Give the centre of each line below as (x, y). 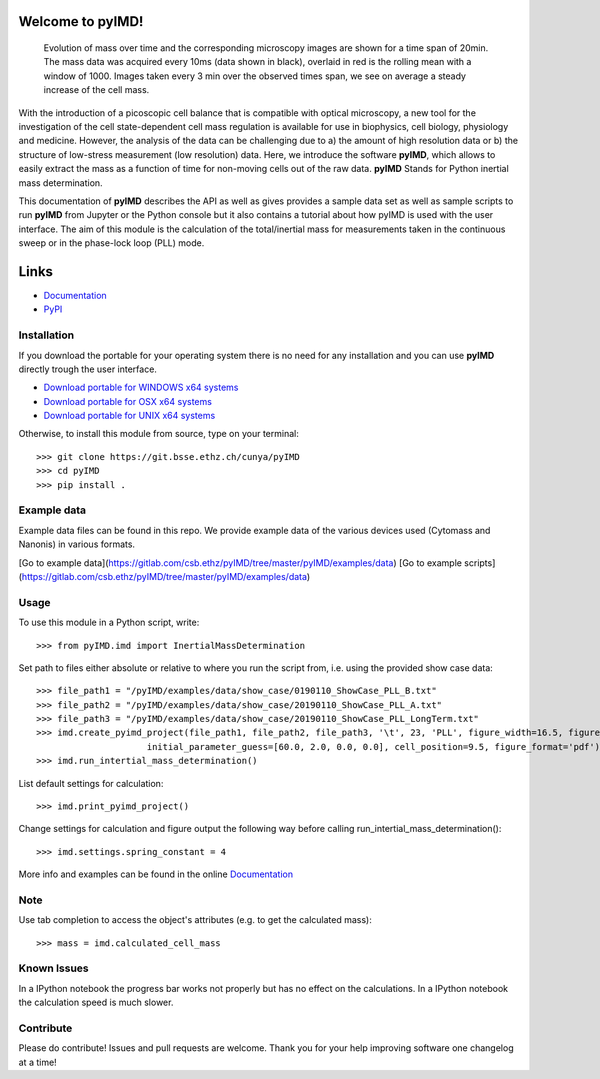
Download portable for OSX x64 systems (127, 401)
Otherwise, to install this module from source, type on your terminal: (158, 434)
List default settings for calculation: (91, 783)
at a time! (37, 1062)
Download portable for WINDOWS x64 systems (141, 387)
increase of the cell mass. (96, 90)
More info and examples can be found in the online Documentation (156, 874)
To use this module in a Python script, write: (109, 622)
